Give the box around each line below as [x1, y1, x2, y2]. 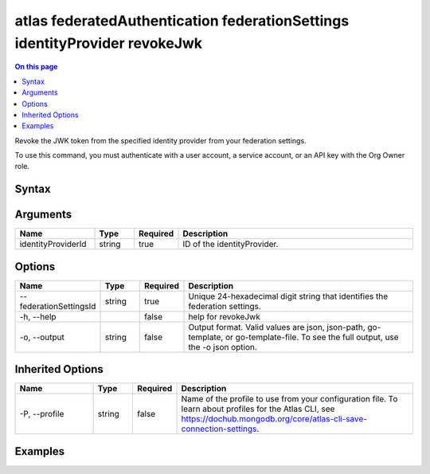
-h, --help [19, 311, 57, 322]
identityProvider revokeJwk [14, 34, 203, 52]
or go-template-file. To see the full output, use [225, 331, 399, 343]
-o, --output [19, 331, 65, 343]
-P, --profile [19, 409, 64, 420]
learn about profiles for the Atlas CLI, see [181, 403, 335, 414]
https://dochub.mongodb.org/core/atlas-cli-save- [181, 413, 368, 425]
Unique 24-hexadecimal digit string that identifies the [188, 291, 389, 302]
